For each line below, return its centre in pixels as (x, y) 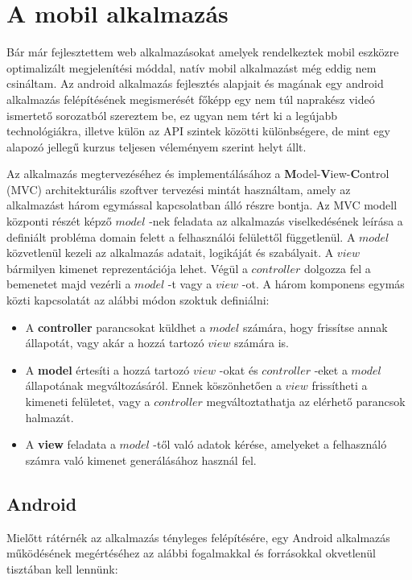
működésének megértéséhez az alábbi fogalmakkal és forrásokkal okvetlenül (191, 553)
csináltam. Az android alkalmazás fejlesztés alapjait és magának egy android (195, 83)
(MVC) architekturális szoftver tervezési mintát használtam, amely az (179, 189)
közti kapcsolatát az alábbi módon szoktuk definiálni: (138, 300)
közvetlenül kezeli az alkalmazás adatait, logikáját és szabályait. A (170, 253)
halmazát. (49, 417)
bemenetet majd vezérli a (69, 284)
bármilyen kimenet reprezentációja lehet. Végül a (127, 268)
